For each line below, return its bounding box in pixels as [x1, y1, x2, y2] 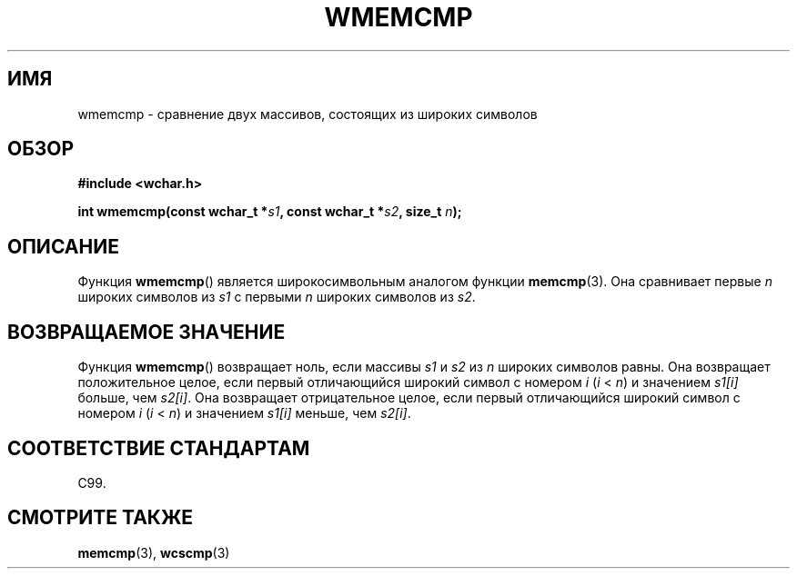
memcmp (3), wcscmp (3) [77, 544, 230, 561]
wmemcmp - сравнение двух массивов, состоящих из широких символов [77, 105, 538, 122]
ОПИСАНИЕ [7, 234, 119, 258]
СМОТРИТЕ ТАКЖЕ [7, 506, 194, 530]
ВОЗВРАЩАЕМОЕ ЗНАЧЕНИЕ [7, 320, 286, 343]
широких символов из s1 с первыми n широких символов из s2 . [77, 289, 476, 305]
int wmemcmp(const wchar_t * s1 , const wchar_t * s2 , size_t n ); [77, 204, 462, 220]
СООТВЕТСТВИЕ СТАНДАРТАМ [7, 436, 310, 460]
